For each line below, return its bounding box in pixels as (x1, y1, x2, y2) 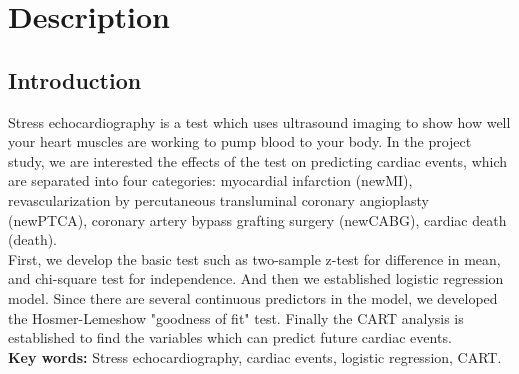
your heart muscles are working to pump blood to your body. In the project (8, 131, 472, 152)
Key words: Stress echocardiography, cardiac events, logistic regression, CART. (8, 346, 502, 367)
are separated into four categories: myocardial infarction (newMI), (8, 170, 413, 191)
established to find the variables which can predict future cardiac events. (8, 327, 452, 348)
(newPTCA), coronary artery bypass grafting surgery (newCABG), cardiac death (8, 209, 507, 230)
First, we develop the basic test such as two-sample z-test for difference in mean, (8, 248, 501, 269)
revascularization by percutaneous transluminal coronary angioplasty (8, 189, 429, 210)
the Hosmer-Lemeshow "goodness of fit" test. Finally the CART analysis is (8, 307, 464, 328)
